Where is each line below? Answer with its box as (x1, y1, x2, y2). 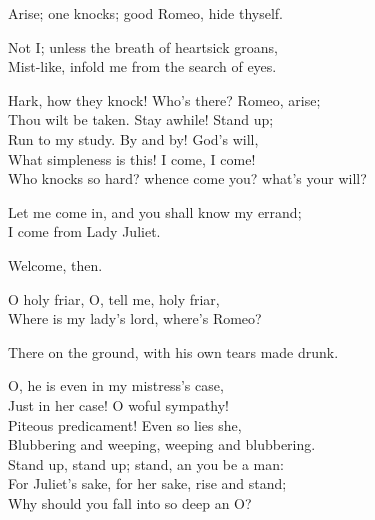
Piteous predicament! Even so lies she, (8, 414, 242, 435)
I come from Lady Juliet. (8, 221, 161, 242)
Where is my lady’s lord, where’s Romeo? (8, 308, 262, 329)
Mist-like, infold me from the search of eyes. (8, 56, 277, 77)
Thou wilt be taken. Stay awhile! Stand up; (8, 109, 274, 130)
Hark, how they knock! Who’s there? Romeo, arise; (8, 89, 321, 110)
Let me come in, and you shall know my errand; (8, 201, 302, 222)
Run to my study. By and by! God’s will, (8, 128, 259, 149)
